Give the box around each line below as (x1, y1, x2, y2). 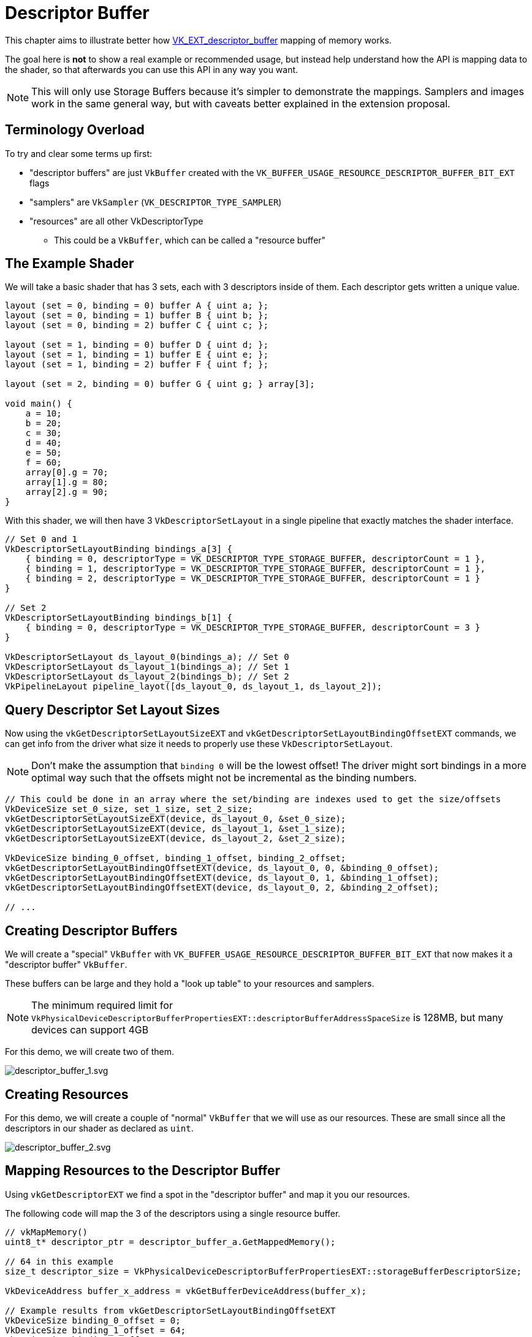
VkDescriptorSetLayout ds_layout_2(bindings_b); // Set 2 (5, 672, 289, 682)
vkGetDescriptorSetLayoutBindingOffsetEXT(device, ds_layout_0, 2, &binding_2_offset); (5, 883, 439, 893)
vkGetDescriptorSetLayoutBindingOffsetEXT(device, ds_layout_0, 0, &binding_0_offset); (5, 863, 439, 873)
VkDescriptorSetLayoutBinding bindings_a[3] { (5, 544, 232, 554)
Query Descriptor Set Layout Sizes (5, 702, 220, 718)
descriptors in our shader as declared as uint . (5, 1122, 194, 1133)
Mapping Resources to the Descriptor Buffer (5, 1163, 280, 1179)
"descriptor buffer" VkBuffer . (5, 959, 127, 970)
